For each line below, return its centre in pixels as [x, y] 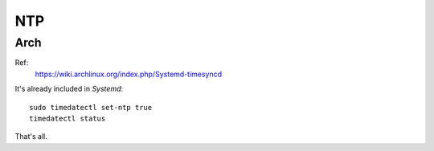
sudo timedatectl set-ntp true [91, 107]
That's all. [31, 137]
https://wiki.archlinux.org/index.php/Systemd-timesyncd [129, 74]
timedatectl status [68, 118]
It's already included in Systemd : [69, 89]
